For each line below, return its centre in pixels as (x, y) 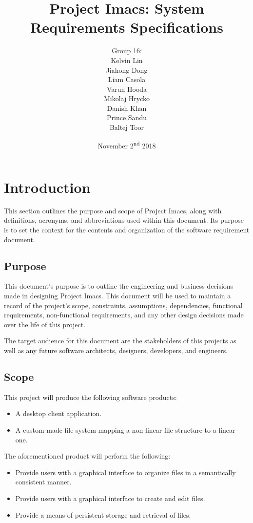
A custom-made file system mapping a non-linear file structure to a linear (125, 429)
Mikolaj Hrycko (127, 98)
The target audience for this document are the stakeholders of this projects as (120, 341)
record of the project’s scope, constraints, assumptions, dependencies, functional (123, 305)
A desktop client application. (58, 413)
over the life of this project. (45, 324)
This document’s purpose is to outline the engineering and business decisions (119, 286)
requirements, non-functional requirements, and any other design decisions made (124, 315)
